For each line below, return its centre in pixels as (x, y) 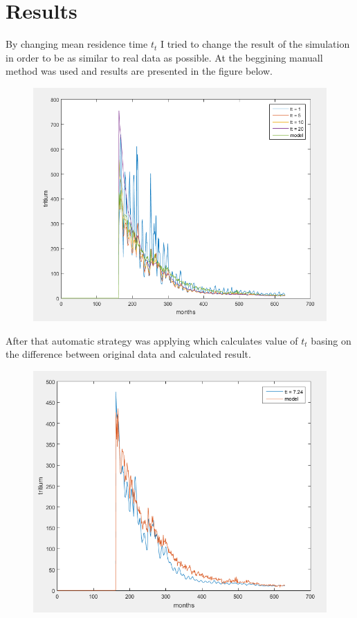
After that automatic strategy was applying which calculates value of (152, 340)
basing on (331, 340)
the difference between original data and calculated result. (128, 354)
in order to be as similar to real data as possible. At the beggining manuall (164, 57)
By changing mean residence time (77, 44)
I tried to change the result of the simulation (255, 44)
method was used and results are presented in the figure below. (139, 71)
